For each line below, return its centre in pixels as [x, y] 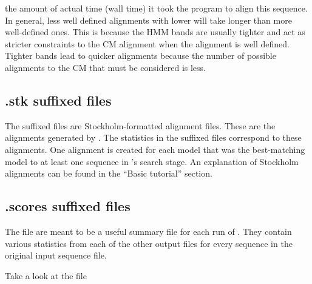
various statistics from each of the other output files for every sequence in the [149, 243]
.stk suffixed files [58, 100]
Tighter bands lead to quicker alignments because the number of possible [141, 56]
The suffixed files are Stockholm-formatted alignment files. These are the [140, 125]
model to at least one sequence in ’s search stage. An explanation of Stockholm [152, 161]
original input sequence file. [56, 255]
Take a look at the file [46, 275]
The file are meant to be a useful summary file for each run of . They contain [148, 231]
